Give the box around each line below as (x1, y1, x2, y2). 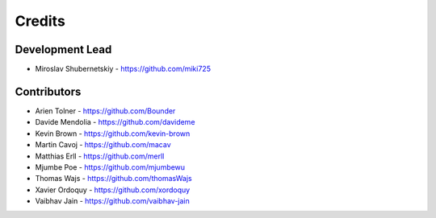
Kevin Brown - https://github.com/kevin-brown (35, 129, 191, 138)
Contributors (15, 84, 82, 98)
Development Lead (15, 43, 112, 56)
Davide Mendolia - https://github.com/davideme (35, 117, 195, 127)
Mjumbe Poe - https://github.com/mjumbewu (35, 162, 186, 172)
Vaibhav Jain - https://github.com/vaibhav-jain (35, 196, 190, 206)
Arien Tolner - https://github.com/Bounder (35, 105, 176, 116)
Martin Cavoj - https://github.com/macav (35, 140, 171, 150)
